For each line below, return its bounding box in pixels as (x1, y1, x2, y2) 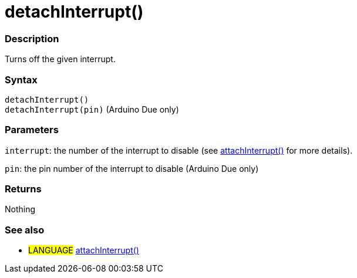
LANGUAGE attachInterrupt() (28, 245, 139, 256)
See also (5, 223, 45, 236)
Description (5, 32, 59, 45)
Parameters (5, 124, 59, 136)
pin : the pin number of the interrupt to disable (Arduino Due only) (5, 163, 259, 174)
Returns (5, 183, 42, 195)
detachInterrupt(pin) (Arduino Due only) (5, 104, 179, 114)
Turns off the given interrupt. (5, 54, 116, 65)
